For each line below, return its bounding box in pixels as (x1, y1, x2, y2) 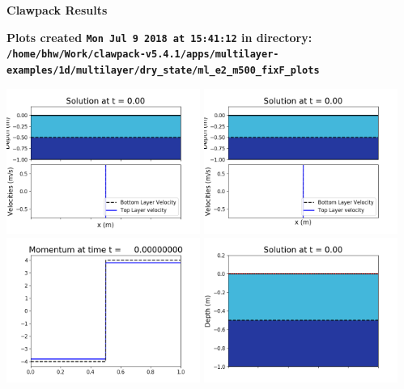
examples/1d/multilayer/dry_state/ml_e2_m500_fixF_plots (6, 64, 320, 76)
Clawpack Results (6, 2, 108, 18)
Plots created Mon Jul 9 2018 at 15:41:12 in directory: (6, 28, 313, 45)
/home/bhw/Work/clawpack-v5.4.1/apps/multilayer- (6, 49, 279, 61)
